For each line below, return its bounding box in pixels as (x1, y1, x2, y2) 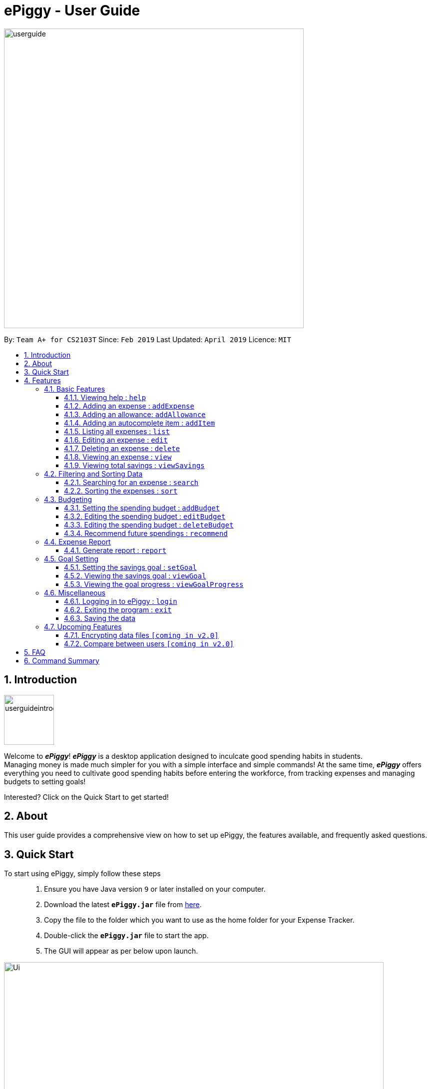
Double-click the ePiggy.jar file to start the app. (44, 931, 209, 940)
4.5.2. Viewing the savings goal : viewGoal (64, 571, 206, 580)
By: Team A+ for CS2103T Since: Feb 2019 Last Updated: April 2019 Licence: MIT (4, 335, 291, 344)
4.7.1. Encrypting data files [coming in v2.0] (64, 630, 219, 639)
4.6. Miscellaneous (44, 588, 106, 597)
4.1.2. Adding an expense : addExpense (64, 401, 194, 410)
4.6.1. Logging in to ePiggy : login (64, 596, 177, 605)
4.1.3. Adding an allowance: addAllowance (64, 410, 206, 419)
